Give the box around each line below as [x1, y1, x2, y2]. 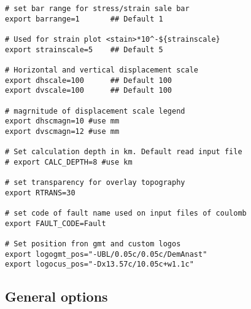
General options [5, 287, 108, 306]
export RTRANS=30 [5, 188, 75, 197]
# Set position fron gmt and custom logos [5, 240, 181, 249]
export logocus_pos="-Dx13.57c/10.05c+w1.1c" [5, 260, 194, 269]
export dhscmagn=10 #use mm [5, 117, 120, 126]
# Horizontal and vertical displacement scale [5, 65, 198, 74]
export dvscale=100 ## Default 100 [5, 86, 172, 95]
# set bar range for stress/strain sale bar [5, 4, 190, 13]
